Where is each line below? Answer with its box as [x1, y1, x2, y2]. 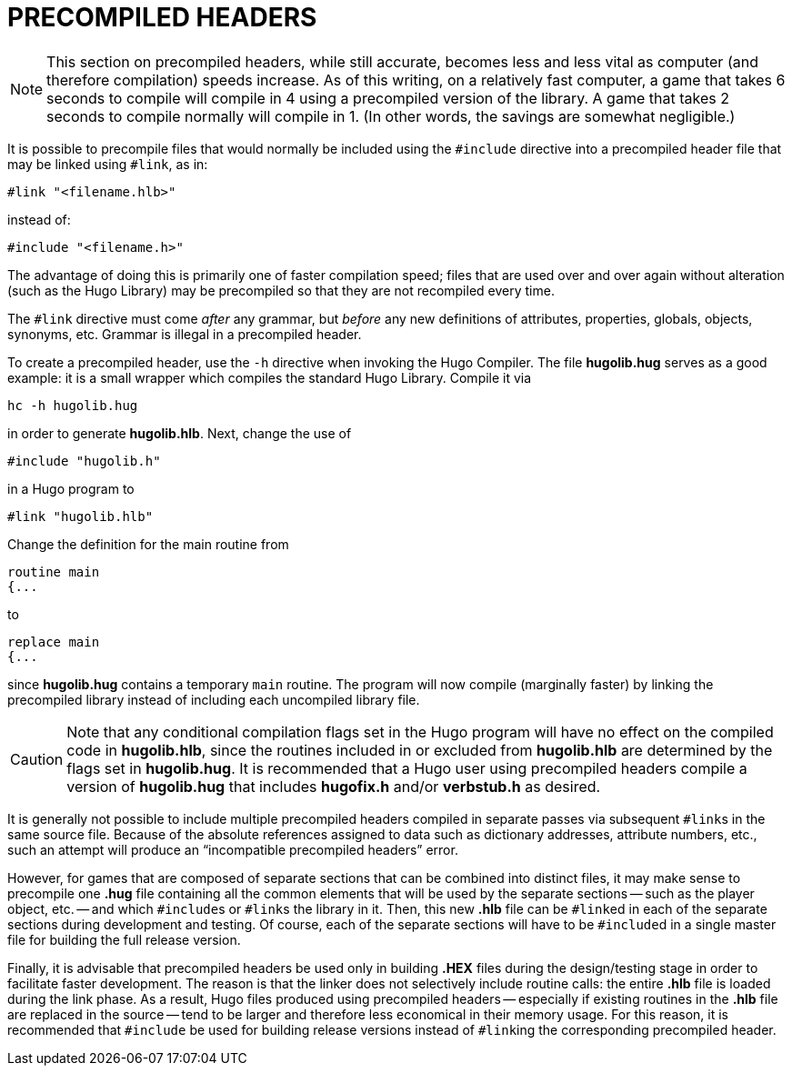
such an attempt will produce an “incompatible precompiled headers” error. [7, 841, 458, 857]
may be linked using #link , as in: [7, 155, 208, 172]
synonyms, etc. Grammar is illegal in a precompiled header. [7, 326, 362, 342]
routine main [7, 564, 100, 579]
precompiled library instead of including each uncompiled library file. [7, 691, 420, 707]
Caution [10, 749, 64, 768]
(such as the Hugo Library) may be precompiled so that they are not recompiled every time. [7, 282, 555, 298]
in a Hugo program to [7, 480, 135, 496]
